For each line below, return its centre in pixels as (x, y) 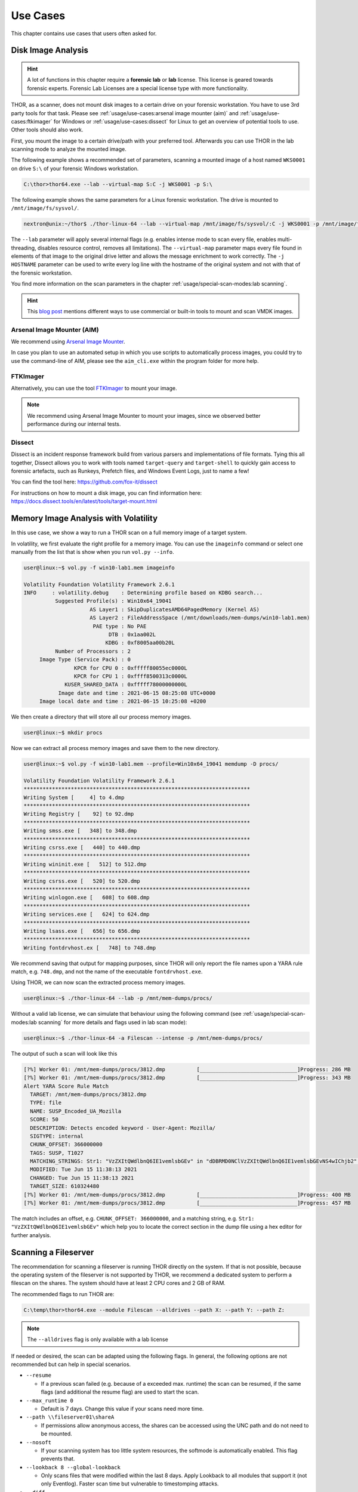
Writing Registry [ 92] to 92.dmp (79, 814)
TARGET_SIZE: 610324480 (65, 1186)
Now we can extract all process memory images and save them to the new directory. (115, 748)
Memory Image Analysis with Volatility (84, 518)
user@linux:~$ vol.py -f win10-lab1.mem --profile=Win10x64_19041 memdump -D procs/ (151, 764)
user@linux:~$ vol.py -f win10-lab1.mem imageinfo (99, 568)
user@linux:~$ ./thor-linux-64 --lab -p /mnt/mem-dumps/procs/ (118, 998)
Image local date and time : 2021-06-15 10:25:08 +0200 (123, 702)
